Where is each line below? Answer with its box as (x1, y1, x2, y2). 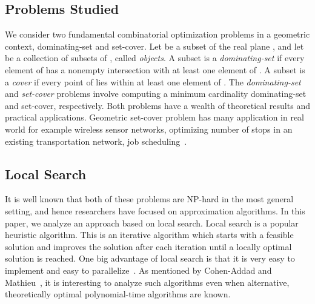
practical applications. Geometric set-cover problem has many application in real (5, 111, 305, 124)
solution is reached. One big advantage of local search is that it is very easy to (5, 252, 295, 265)
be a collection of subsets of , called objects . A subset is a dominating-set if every (5, 51, 305, 64)
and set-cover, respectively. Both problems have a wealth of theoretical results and (5, 99, 310, 111)
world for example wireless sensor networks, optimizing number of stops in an (5, 122, 293, 135)
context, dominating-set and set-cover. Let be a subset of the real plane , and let (5, 39, 304, 52)
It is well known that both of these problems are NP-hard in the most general (5, 193, 294, 205)
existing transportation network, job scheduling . (5, 134, 187, 147)
